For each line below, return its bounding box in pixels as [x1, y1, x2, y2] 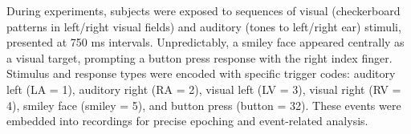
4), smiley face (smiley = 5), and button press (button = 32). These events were [6, 96, 401, 113]
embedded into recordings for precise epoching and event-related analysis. [6, 112, 368, 129]
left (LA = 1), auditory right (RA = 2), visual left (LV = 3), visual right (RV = [6, 80, 401, 97]
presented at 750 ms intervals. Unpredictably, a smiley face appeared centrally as [6, 34, 405, 51]
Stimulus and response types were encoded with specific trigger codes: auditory [6, 65, 396, 82]
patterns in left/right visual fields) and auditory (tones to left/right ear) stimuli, [6, 18, 401, 35]
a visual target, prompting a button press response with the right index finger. [6, 49, 393, 66]
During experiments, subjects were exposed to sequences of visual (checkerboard [6, 2, 401, 18]
